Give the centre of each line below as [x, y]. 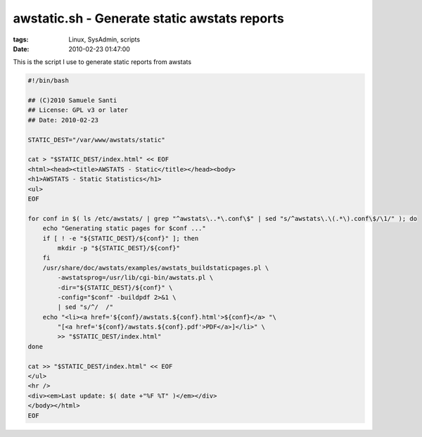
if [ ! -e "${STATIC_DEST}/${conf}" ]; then [121, 238]
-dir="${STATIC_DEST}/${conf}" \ [115, 287]
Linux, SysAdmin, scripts [104, 39]
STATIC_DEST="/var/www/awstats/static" [96, 140]
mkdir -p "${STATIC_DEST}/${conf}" [119, 248]
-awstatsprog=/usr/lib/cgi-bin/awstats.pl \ [135, 278]
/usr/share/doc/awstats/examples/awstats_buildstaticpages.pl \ [156, 268]
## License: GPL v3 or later [78, 110]
